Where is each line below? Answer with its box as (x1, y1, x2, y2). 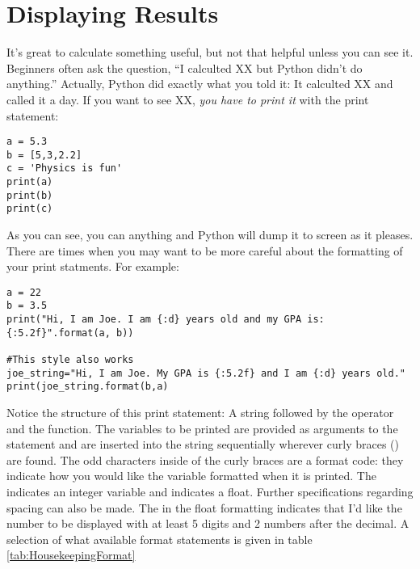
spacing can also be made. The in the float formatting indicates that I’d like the (6, 499, 402, 516)
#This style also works (6, 354, 134, 366)
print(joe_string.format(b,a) (6, 381, 169, 393)
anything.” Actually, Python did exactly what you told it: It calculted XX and (6, 75, 393, 92)
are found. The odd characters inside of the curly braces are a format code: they (6, 451, 404, 468)
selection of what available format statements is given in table (6, 530, 313, 547)
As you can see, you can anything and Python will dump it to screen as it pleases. (6, 226, 414, 243)
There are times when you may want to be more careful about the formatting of (6, 242, 403, 259)
